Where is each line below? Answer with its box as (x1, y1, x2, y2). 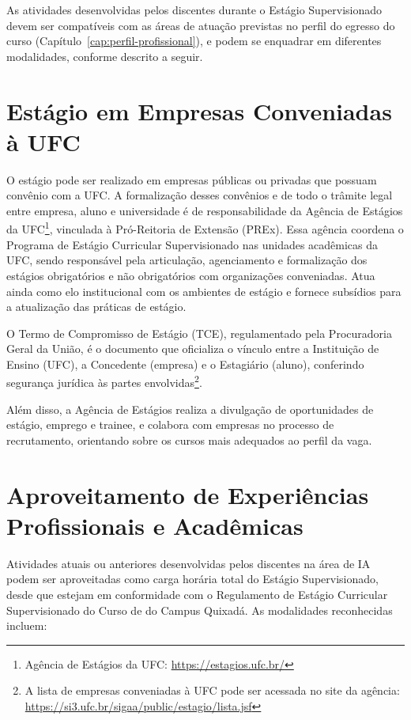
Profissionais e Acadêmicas (6, 509, 304, 541)
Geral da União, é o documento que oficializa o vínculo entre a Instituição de (6, 340, 379, 357)
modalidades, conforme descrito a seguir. (6, 47, 203, 64)
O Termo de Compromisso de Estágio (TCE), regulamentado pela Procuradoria (6, 324, 392, 341)
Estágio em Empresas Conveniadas (6, 94, 392, 127)
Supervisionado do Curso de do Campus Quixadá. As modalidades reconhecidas (6, 601, 393, 618)
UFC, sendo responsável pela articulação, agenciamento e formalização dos (6, 252, 368, 268)
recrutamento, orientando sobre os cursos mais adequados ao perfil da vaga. (6, 431, 372, 448)
